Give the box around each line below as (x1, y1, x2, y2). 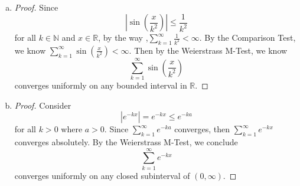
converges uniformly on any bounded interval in (14, 79, 187, 92)
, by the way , (98, 31, 148, 44)
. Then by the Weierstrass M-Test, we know (129, 44, 288, 56)
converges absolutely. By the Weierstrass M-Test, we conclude (14, 136, 238, 148)
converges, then (174, 123, 230, 135)
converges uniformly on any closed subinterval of (14, 169, 190, 181)
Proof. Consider (14, 99, 71, 111)
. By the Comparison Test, (199, 31, 296, 44)
